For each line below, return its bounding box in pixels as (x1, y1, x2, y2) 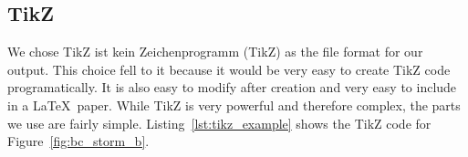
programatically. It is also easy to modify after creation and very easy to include (7, 78, 457, 97)
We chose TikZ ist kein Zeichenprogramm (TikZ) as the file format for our (7, 42, 423, 61)
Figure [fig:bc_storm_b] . (7, 131, 150, 151)
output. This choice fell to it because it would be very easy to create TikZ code (7, 59, 451, 78)
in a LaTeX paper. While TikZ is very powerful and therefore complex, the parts (7, 95, 461, 114)
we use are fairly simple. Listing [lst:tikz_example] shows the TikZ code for (7, 113, 432, 132)
